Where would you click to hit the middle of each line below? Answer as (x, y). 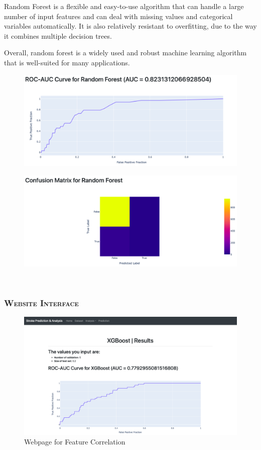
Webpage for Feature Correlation (75, 442)
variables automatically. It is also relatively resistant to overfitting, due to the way (130, 26)
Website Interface (41, 302)
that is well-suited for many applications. (67, 62)
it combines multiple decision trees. (58, 35)
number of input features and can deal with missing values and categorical (118, 16)
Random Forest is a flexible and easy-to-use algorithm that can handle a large (124, 6)
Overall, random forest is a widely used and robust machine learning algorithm (125, 53)
